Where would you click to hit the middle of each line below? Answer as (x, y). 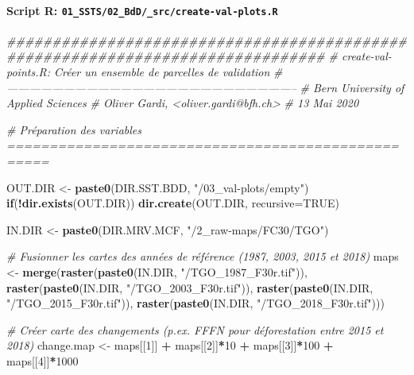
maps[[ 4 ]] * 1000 (43, 360)
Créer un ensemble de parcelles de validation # (168, 72)
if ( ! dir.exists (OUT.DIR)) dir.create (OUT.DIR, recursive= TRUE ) (173, 203)
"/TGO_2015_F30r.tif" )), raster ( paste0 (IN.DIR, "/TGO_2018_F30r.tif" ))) (195, 303)
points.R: (28, 72)
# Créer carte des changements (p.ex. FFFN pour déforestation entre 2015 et (195, 329)
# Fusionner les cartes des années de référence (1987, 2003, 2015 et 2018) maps (203, 256)
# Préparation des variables (74, 129)
